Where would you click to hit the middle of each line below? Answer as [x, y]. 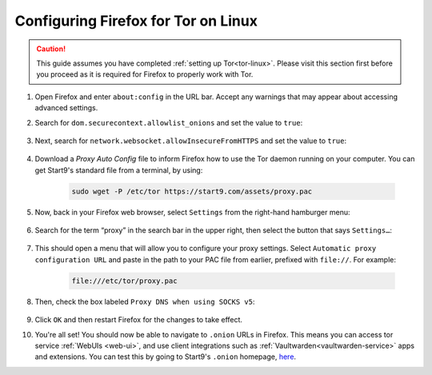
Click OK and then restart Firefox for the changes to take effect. [139, 320]
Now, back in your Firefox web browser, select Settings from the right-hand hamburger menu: [192, 212]
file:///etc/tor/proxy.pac [124, 281]
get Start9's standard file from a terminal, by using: [119, 170]
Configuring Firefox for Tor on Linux [136, 21]
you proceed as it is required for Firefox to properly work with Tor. [145, 74]
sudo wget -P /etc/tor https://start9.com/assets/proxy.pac [192, 191]
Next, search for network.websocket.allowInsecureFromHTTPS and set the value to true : [191, 141]
